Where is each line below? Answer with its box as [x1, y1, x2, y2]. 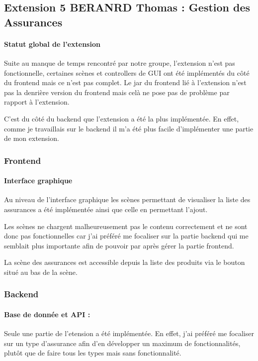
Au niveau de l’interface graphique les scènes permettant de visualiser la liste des [4, 194, 251, 205]
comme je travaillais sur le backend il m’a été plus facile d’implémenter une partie [4, 123, 254, 133]
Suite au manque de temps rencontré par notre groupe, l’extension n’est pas [4, 57, 235, 68]
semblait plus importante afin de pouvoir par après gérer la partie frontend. [4, 240, 234, 250]
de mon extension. [4, 133, 59, 143]
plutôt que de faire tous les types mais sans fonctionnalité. [4, 348, 181, 358]
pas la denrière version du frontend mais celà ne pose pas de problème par [4, 87, 230, 97]
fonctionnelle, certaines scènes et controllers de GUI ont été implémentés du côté [4, 67, 250, 78]
